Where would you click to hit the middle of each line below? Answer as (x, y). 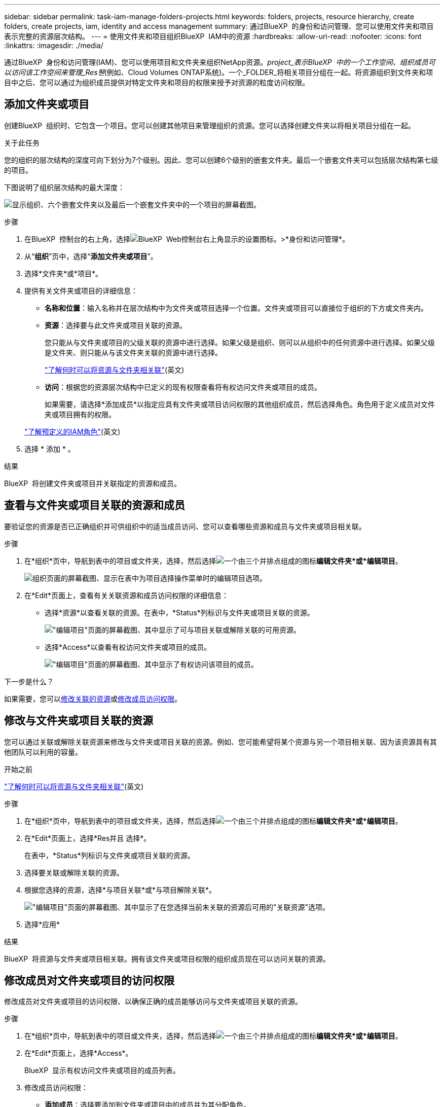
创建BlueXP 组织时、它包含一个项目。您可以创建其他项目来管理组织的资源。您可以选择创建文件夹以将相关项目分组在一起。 (210, 125)
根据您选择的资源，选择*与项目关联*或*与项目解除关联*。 (120, 890)
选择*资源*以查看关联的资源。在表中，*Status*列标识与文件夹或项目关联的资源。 (179, 612)
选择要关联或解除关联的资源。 (74, 872)
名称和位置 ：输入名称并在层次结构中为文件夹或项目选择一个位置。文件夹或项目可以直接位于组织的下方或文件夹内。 (236, 308)
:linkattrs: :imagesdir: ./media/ (54, 45)
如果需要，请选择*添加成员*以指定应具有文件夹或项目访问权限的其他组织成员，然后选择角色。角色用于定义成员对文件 (240, 404)
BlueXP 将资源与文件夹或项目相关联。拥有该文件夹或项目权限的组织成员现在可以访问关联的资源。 (167, 958)
